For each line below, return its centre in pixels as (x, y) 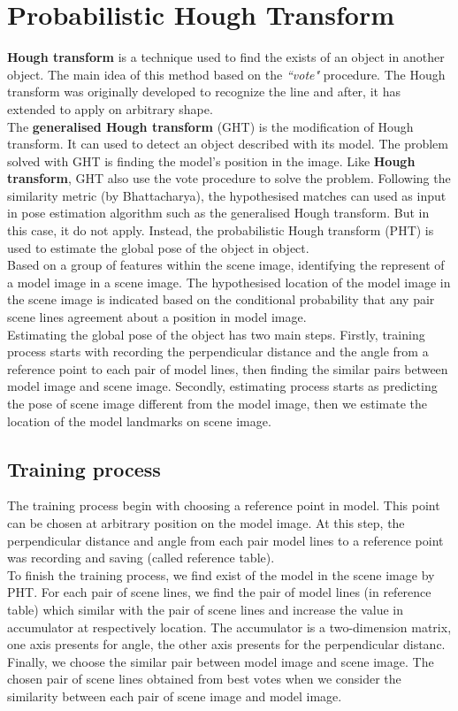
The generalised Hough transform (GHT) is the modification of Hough (210, 126)
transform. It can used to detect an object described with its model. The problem (228, 144)
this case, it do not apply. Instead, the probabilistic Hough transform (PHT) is (221, 230)
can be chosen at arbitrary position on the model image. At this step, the (206, 522)
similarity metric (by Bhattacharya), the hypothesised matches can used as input (227, 195)
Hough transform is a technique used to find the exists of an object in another (226, 57)
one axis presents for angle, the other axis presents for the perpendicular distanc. (226, 644)
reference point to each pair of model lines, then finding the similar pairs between (228, 368)
